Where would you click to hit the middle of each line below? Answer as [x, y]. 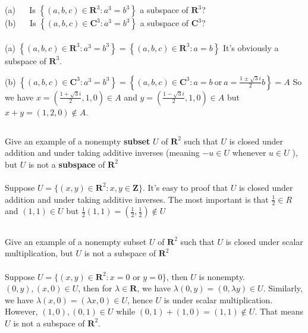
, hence [140, 299]
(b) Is [21, 23]
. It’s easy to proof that [185, 187]
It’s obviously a [251, 47]
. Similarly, [283, 288]
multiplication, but [39, 253]
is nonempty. [222, 276]
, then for [95, 288]
